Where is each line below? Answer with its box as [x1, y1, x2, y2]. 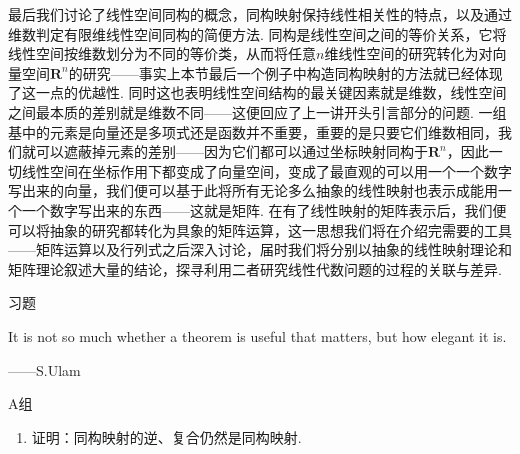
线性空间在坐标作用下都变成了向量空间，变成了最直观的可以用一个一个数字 [21, 160, 512, 181]
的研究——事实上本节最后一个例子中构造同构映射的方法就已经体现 [68, 62, 503, 83]
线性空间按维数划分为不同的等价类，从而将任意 [8, 43, 316, 64]
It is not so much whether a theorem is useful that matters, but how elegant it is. [8, 325, 507, 346]
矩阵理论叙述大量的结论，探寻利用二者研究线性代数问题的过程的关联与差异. [8, 258, 502, 279]
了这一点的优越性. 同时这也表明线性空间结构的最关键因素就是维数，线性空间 [8, 82, 507, 103]
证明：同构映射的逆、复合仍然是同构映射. [31, 426, 302, 447]
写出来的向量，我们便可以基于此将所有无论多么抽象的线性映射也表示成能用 [8, 180, 498, 201]
